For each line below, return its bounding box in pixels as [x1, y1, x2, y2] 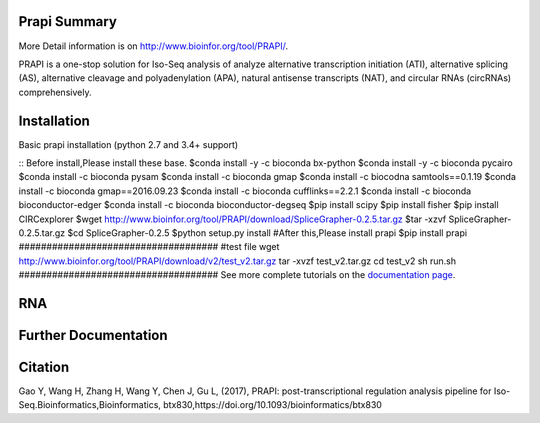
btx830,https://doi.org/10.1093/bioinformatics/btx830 [163, 399, 382, 411]
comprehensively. [18, 86, 92, 98]
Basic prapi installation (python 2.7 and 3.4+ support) [18, 138, 239, 150]
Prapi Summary [18, 13, 117, 30]
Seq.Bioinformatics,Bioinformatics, [18, 399, 162, 411]
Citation [18, 358, 70, 375]
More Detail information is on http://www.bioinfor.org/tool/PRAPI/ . [18, 40, 289, 52]
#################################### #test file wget [18, 241, 280, 253]
